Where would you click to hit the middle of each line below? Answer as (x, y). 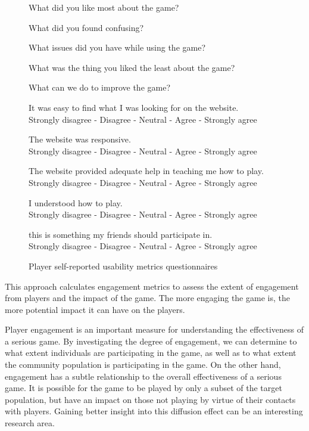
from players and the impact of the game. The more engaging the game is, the (147, 298)
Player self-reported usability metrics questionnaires (123, 266)
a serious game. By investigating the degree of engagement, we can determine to (151, 341)
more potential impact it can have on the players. (95, 309)
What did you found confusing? (86, 27)
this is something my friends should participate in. (121, 234)
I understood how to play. (76, 202)
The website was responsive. (80, 139)
